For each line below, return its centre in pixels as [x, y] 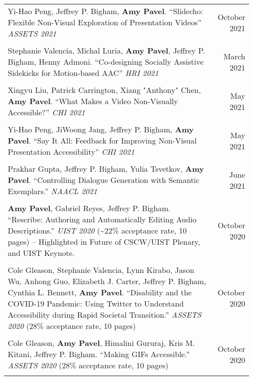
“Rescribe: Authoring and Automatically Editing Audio [102, 219]
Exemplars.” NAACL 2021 [53, 191]
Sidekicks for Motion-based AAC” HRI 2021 [83, 73]
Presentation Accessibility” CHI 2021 [71, 152]
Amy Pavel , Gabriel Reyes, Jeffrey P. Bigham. [89, 208]
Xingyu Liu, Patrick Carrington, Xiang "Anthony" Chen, [104, 90]
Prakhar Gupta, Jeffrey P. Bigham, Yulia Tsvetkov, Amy [106, 169]
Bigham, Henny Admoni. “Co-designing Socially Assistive [106, 62]
